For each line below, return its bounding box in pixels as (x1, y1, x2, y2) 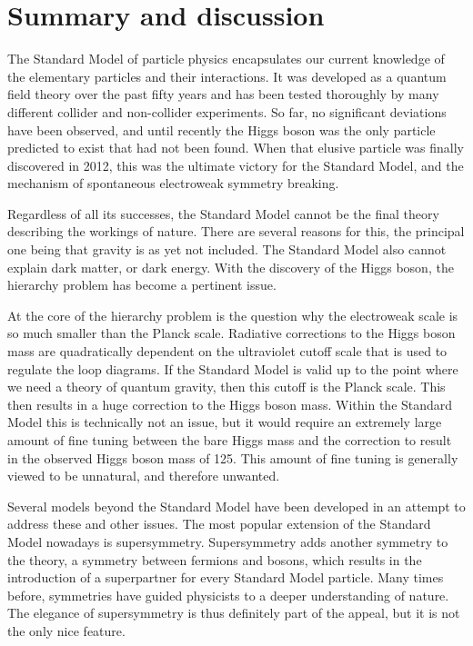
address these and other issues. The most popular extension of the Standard (7, 514, 431, 533)
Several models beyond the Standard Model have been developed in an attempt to (7, 496, 466, 515)
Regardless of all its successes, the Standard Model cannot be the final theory (7, 204, 439, 223)
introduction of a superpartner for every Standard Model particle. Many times (7, 568, 444, 587)
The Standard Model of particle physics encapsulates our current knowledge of (7, 49, 445, 68)
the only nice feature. (7, 621, 126, 640)
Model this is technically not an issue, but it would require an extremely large (7, 412, 442, 432)
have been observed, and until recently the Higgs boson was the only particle (7, 120, 436, 139)
